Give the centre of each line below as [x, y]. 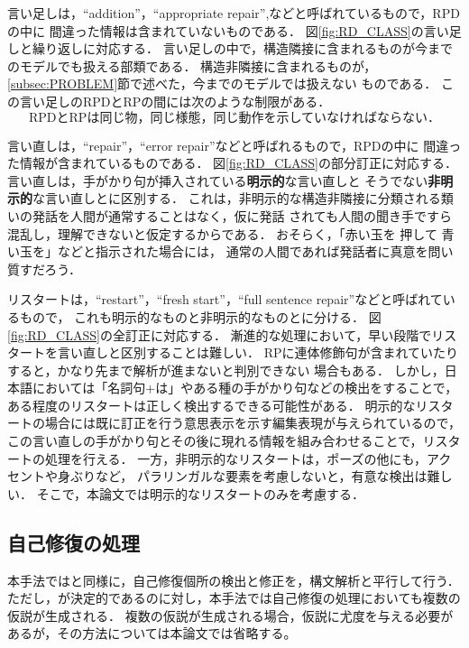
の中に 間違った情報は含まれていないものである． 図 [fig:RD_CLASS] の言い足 [234, 30]
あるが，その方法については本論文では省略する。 [152, 633]
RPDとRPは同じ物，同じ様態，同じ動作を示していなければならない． [234, 118]
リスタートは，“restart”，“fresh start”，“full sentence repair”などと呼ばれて [225, 299]
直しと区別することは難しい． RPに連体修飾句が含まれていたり [271, 352]
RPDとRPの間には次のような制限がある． [207, 101]
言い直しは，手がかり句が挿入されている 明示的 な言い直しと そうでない [218, 180]
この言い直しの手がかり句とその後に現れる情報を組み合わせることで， [215, 441]
